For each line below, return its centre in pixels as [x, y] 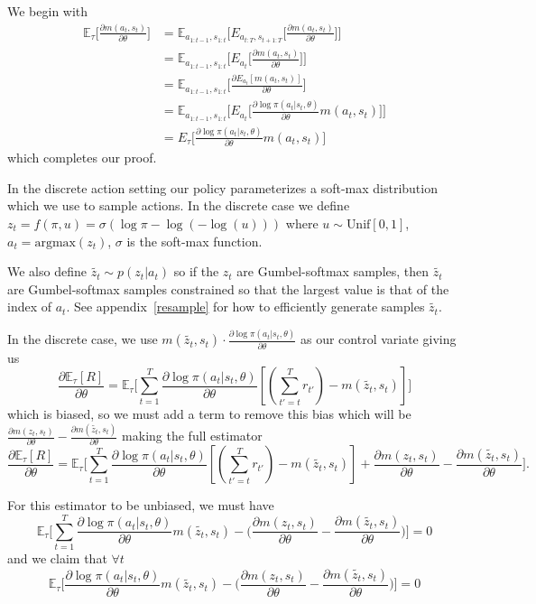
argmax [55, 242]
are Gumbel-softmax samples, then [333, 271]
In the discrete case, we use [83, 339]
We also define [47, 271]
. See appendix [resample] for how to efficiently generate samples [245, 307]
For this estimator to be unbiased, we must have [141, 505]
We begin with [48, 11]
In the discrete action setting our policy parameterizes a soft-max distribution [222, 187]
